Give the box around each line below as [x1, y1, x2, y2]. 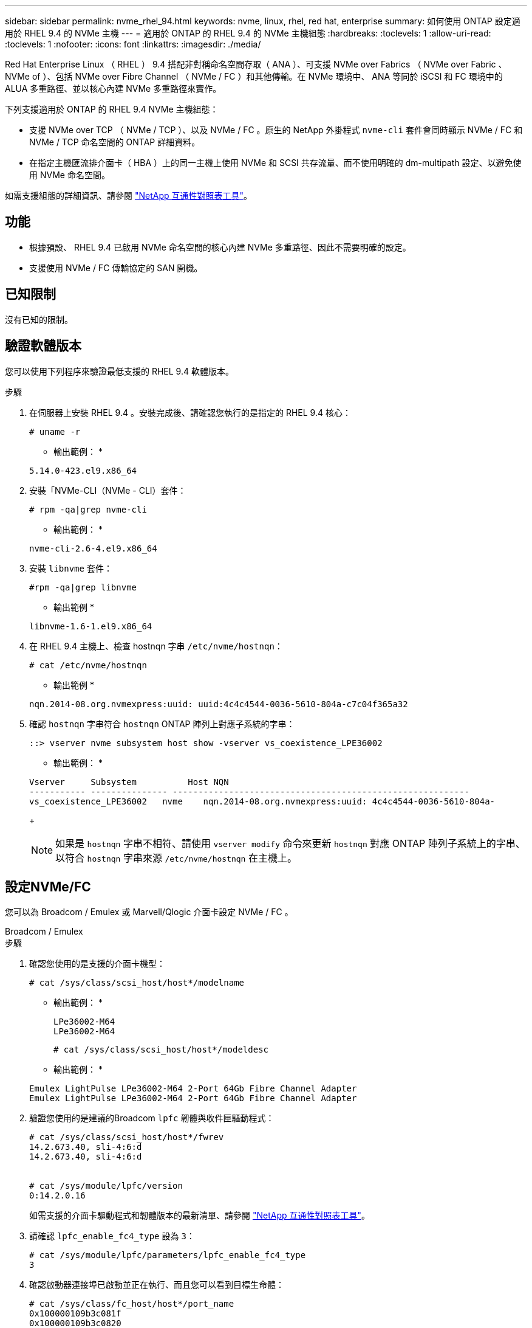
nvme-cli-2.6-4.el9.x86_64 [29, 543, 157, 553]
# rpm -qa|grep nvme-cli [29, 504, 147, 514]
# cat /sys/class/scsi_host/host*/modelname [29, 978, 245, 988]
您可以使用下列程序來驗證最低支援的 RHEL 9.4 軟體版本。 [5, 365, 234, 376]
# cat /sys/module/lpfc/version [29, 1181, 183, 1191]
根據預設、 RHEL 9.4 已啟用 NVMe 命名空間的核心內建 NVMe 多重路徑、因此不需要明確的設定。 [29, 241, 411, 252]
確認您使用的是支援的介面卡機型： [29, 958, 165, 969]
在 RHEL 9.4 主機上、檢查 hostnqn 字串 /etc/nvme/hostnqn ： [29, 640, 283, 651]
